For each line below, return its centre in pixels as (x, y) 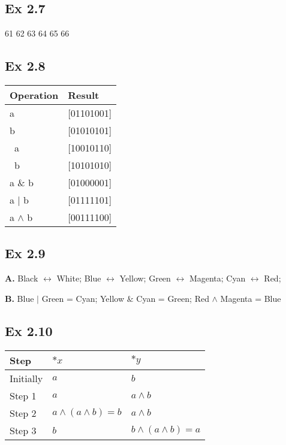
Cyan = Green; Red (173, 298)
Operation (34, 95)
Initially (26, 378)
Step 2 (23, 413)
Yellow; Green (145, 278)
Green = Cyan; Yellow (83, 298)
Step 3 (23, 430)
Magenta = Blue (251, 298)
